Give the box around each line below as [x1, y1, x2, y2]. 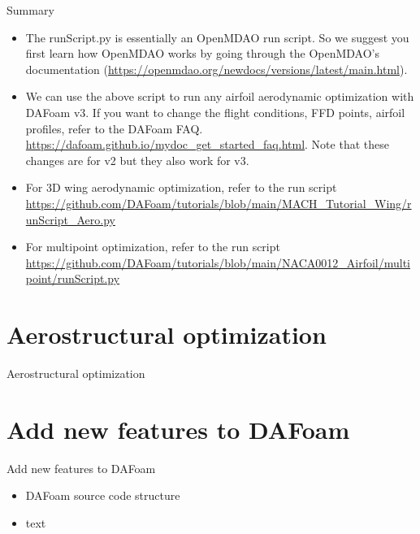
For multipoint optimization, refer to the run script [25, 238, 280, 255]
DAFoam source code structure [25, 487, 180, 504]
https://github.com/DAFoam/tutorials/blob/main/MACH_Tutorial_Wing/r [25, 194, 412, 211]
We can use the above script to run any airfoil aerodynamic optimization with [25, 88, 414, 105]
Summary [6, 2, 54, 18]
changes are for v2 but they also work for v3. [25, 151, 249, 168]
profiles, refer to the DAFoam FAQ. [25, 119, 203, 137]
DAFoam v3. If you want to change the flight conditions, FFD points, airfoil [25, 103, 405, 120]
